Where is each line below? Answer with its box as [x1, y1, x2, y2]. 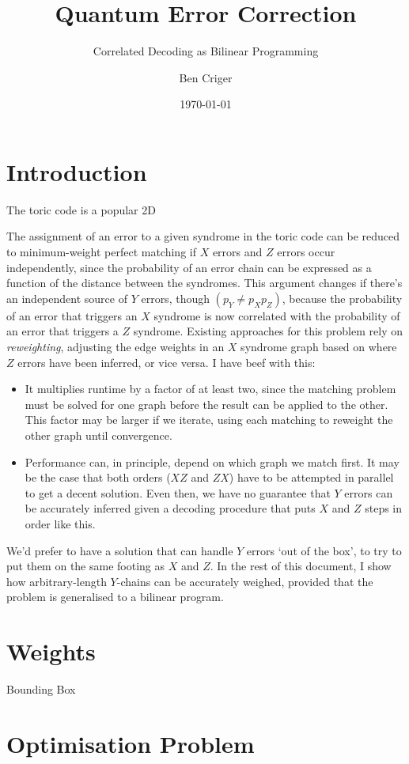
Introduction [6, 155, 147, 187]
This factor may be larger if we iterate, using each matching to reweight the [25, 411, 393, 428]
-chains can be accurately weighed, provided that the [116, 573, 373, 589]
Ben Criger [179, 69, 233, 85]
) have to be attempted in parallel [229, 469, 394, 486]
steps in [365, 500, 403, 516]
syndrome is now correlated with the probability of [153, 307, 400, 323]
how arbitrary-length [6, 573, 107, 589]
